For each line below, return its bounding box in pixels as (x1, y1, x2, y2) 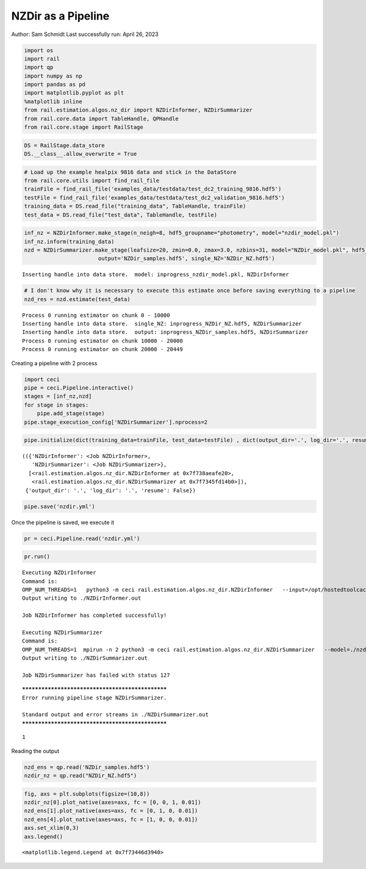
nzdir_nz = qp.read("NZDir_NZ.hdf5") (24, 772, 137, 779)
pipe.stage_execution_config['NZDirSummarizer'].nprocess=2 (24, 418, 208, 426)
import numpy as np (24, 72, 82, 79)
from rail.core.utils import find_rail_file (24, 177, 160, 184)
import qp (24, 64, 54, 71)
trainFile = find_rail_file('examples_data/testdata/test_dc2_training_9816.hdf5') (24, 186, 282, 192)
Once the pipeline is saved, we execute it (11, 518, 115, 526)
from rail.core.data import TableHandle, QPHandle (24, 115, 179, 122)
